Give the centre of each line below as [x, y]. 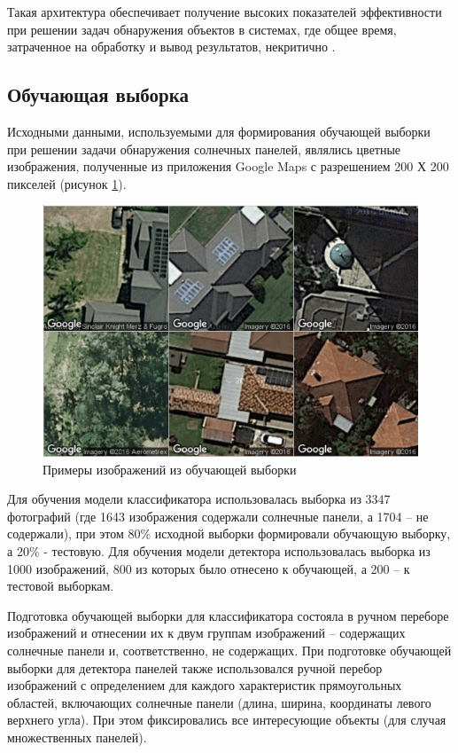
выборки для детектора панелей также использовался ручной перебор [195, 667]
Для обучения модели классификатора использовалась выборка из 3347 [199, 499]
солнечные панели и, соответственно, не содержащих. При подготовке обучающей [229, 650]
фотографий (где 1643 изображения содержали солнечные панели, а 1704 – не [218, 516]
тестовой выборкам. [61, 586]
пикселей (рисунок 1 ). [67, 183]
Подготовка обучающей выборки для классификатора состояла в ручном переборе [228, 615]
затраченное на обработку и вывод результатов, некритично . [171, 47]
